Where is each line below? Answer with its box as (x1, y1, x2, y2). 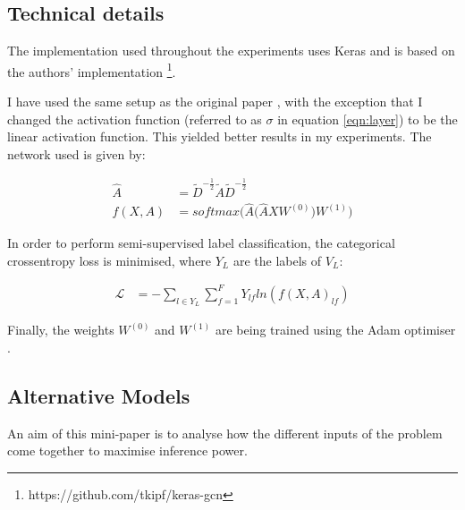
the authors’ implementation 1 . (7, 59, 176, 81)
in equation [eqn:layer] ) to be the (277, 109, 458, 128)
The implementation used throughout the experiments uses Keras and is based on (7, 41, 455, 60)
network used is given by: (7, 144, 146, 163)
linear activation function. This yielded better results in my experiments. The (7, 127, 432, 146)
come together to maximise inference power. (7, 441, 248, 460)
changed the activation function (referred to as (7, 109, 262, 128)
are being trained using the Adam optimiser (215, 320, 456, 339)
